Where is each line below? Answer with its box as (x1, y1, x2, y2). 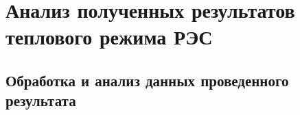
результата (5, 90, 76, 111)
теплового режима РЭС (5, 23, 213, 51)
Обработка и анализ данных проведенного (5, 69, 289, 90)
